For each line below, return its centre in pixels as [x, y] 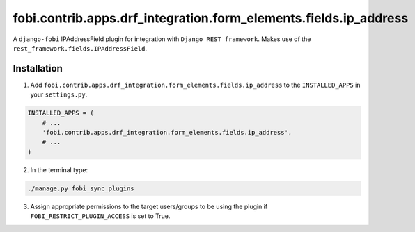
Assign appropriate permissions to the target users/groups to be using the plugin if [149, 206]
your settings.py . [59, 94]
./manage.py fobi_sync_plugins [81, 188]
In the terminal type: [59, 169]
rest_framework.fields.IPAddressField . [80, 48]
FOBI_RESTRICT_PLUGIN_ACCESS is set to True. [100, 216]
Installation [38, 68]
